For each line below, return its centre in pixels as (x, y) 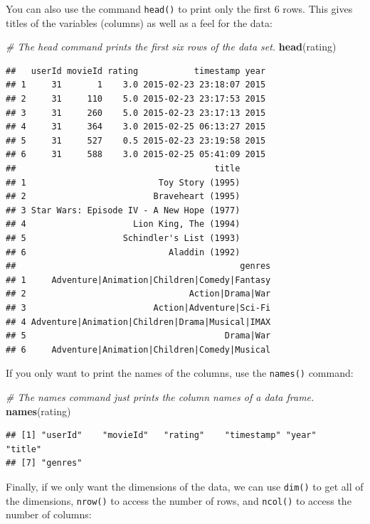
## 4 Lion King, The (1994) (123, 224)
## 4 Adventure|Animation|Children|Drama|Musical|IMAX (138, 322)
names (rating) (38, 411)
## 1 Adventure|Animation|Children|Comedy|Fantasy (138, 280)
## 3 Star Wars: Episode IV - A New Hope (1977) (123, 210)
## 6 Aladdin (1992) (123, 252)
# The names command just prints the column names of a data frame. (160, 396)
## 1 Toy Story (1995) (123, 182)
